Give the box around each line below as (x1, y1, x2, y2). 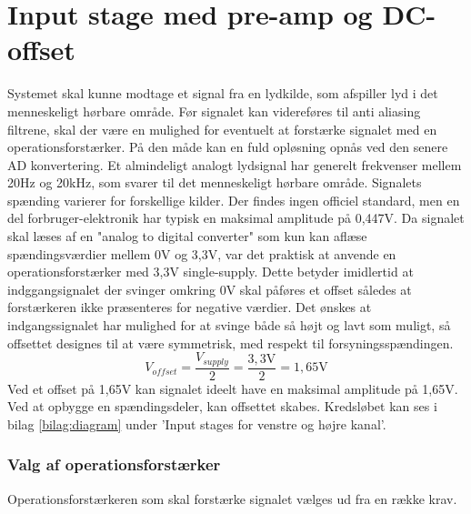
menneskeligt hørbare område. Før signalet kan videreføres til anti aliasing (7, 101, 421, 120)
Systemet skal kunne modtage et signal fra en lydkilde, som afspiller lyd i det (7, 84, 438, 103)
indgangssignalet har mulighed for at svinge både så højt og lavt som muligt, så (7, 316, 451, 335)
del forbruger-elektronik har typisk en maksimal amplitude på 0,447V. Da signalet (7, 208, 465, 227)
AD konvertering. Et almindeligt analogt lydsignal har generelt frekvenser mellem (7, 155, 462, 174)
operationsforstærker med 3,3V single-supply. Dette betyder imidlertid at (7, 262, 414, 281)
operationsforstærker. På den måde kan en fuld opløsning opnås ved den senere (7, 137, 448, 156)
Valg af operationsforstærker (7, 453, 221, 476)
